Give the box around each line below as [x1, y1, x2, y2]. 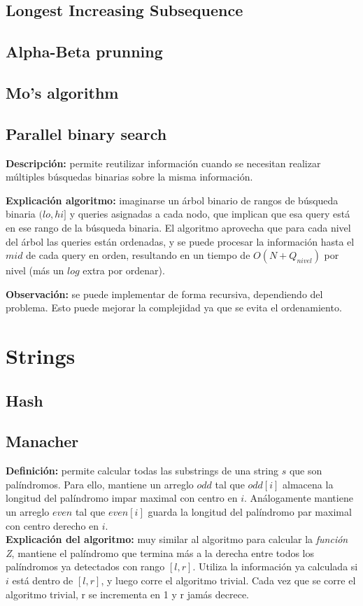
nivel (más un [6, 263, 64, 278]
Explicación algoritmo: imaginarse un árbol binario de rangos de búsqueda [6, 192, 339, 207]
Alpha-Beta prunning [6, 41, 163, 62]
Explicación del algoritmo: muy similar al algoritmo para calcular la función [6, 532, 348, 547]
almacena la [283, 477, 334, 491]
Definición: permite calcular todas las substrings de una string [6, 463, 279, 478]
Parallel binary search [6, 122, 167, 144]
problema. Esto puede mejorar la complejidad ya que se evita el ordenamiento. [6, 300, 342, 315]
